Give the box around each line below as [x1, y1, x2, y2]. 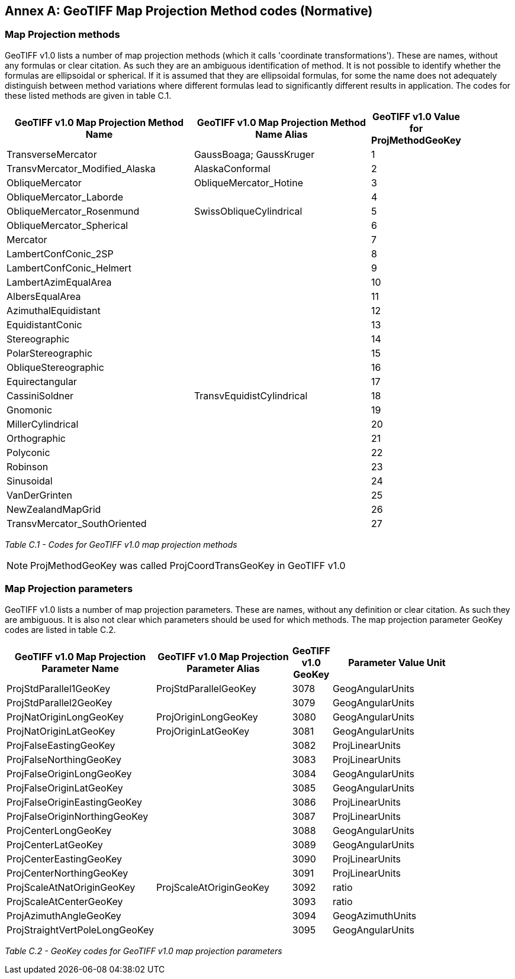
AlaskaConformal [194, 162, 271, 175]
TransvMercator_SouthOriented [7, 517, 147, 529]
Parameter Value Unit [348, 656, 446, 668]
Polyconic [7, 446, 50, 458]
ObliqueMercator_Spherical [7, 219, 128, 231]
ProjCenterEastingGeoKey [7, 852, 122, 865]
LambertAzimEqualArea [7, 276, 112, 288]
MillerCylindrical [7, 418, 79, 430]
